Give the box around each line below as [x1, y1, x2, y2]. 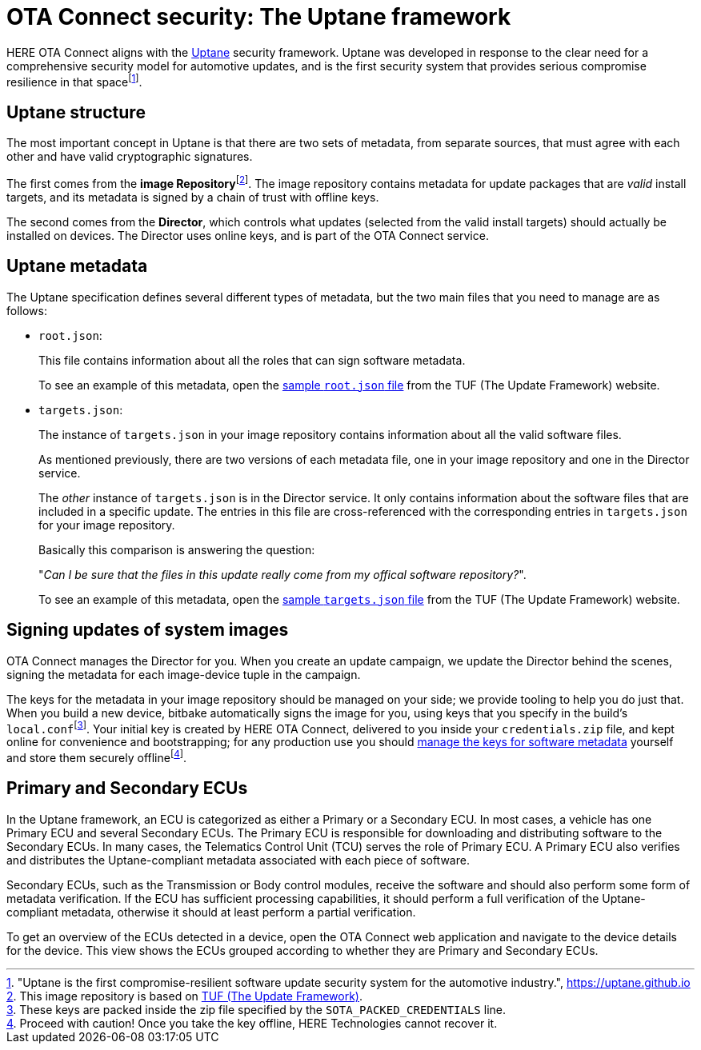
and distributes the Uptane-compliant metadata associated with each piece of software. [6, 852, 470, 867]
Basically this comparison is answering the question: [38, 542, 315, 557]
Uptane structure [6, 102, 146, 122]
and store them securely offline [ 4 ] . [6, 749, 187, 765]
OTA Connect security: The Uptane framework [6, 3, 511, 30]
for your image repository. [38, 517, 175, 532]
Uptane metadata [6, 256, 148, 277]
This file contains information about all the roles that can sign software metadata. [38, 353, 466, 367]
